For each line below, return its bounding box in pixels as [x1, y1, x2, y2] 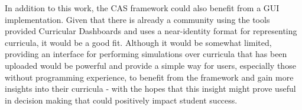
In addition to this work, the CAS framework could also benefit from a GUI [5, 2, 280, 14]
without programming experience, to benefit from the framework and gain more [5, 71, 294, 83]
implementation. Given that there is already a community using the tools [5, 13, 270, 25]
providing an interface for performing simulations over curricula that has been [5, 48, 287, 60]
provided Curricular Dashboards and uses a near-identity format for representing [5, 25, 297, 37]
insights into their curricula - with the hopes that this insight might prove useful [5, 82, 296, 95]
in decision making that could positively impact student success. [5, 94, 238, 106]
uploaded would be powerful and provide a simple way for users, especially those [5, 59, 296, 71]
